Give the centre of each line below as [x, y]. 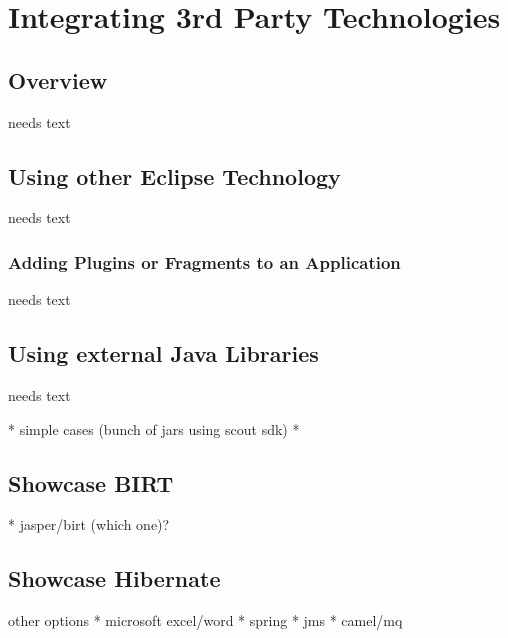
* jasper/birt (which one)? [89, 524]
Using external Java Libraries [163, 353]
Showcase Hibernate [114, 578]
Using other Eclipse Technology [174, 175]
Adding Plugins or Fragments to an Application [204, 261]
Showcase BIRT [91, 482]
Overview [58, 79]
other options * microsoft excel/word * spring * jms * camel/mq [205, 620]
